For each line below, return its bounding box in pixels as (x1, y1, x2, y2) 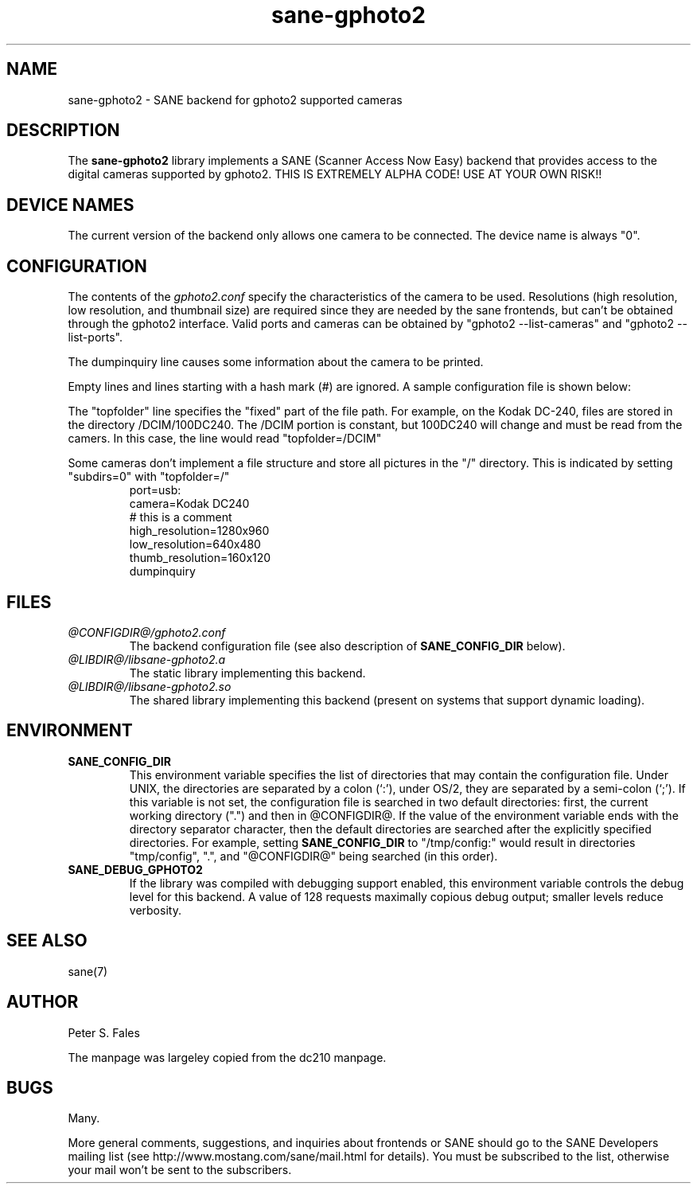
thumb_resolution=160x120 (129, 551, 271, 565)
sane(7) (68, 964, 108, 978)
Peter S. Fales (68, 1025, 140, 1040)
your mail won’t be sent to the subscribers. (68, 1163, 292, 1177)
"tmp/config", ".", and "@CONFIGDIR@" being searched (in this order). (129, 849, 498, 863)
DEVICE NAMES (6, 194, 134, 215)
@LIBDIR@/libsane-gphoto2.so (68, 679, 232, 693)
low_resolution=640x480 (129, 537, 261, 552)
